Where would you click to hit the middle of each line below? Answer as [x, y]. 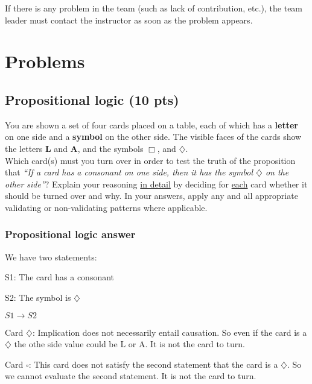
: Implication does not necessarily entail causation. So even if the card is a [170, 332]
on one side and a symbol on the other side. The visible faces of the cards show [153, 137]
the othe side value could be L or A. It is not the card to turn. [129, 344]
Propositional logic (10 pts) [92, 99]
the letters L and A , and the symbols [74, 148]
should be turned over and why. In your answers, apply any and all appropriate [151, 196]
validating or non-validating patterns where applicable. [106, 207]
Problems [45, 61]
